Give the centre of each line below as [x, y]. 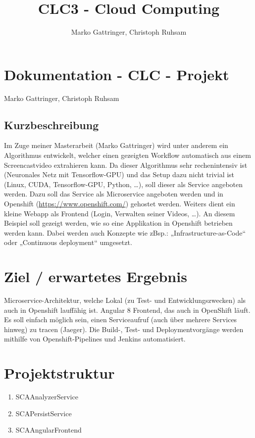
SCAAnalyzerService [47, 397]
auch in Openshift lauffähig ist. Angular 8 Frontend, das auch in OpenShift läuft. [127, 310]
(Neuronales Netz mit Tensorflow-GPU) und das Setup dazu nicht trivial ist [119, 174]
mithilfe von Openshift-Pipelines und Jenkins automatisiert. [95, 339]
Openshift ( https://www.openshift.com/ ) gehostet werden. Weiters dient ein [120, 204]
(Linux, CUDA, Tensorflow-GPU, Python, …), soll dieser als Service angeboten [124, 184]
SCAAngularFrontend [49, 430]
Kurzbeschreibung [51, 124]
